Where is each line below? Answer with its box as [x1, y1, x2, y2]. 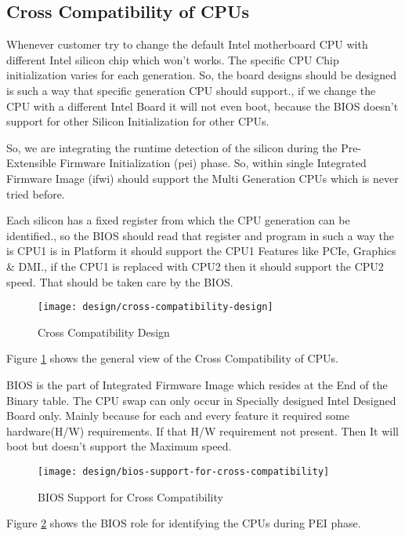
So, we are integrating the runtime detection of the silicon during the [6, 139, 338, 155]
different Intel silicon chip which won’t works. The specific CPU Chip [6, 51, 339, 67]
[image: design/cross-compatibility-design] [38, 301, 273, 313]
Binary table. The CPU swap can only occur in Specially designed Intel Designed [6, 392, 396, 408]
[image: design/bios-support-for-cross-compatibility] [38, 465, 330, 477]
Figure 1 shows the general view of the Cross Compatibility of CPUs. [6, 350, 338, 366]
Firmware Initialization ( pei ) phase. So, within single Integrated [60, 155, 367, 171]
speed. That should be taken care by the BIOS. [6, 273, 233, 290]
